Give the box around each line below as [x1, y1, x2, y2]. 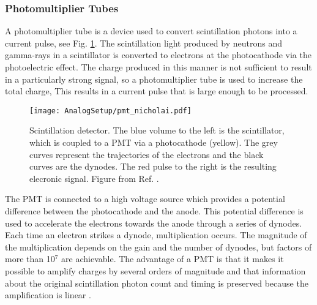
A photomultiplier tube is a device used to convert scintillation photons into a [5, 24, 297, 37]
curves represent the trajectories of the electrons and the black [29, 148, 264, 160]
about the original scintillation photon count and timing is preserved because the [5, 276, 308, 289]
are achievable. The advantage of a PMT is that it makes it [61, 252, 284, 265]
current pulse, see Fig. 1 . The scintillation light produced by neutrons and [5, 36, 282, 49]
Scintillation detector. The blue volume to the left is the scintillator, [29, 124, 285, 137]
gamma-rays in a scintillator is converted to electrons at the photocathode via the [5, 48, 311, 61]
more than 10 [5, 252, 55, 265]
